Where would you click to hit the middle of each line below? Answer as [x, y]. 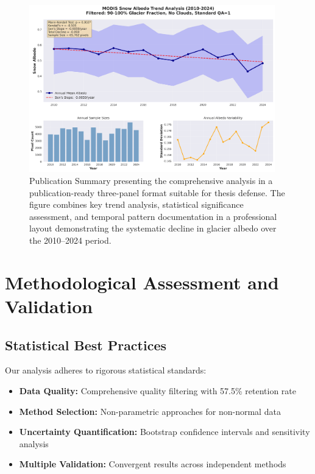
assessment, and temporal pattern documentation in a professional [153, 216]
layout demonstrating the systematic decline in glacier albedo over [153, 228]
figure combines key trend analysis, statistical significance [136, 204]
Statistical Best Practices [86, 345]
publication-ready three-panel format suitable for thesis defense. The [157, 192]
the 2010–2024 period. [70, 240]
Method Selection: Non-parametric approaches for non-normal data [150, 411]
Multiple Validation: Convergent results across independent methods [153, 464]
